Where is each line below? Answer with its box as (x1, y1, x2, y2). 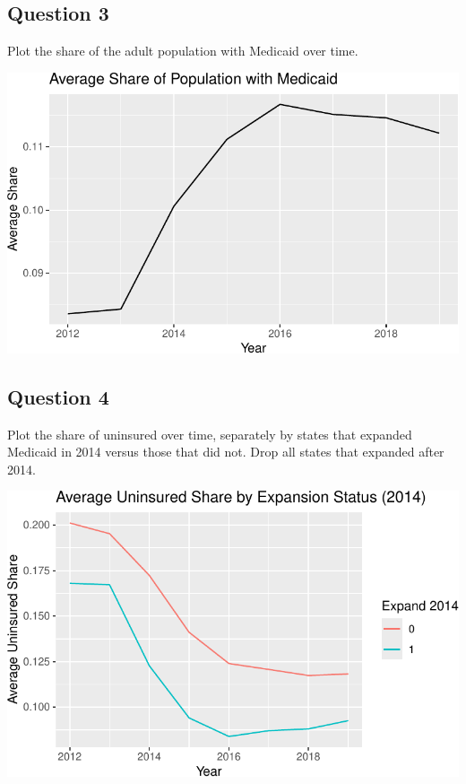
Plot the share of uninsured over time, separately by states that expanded (7, 424, 412, 443)
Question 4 (7, 382, 109, 410)
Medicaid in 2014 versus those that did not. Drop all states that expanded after (7, 442, 444, 461)
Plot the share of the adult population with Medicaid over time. (7, 41, 358, 60)
